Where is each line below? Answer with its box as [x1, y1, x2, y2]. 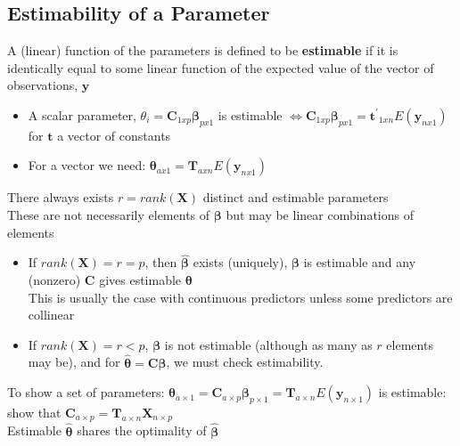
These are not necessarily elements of [7, 205, 210, 223]
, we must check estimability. [166, 353, 324, 371]
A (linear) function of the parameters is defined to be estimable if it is [7, 41, 398, 60]
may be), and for [28, 353, 120, 371]
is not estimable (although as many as [164, 335, 373, 353]
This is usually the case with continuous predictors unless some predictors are [28, 288, 453, 306]
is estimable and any [303, 253, 416, 272]
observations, [7, 76, 78, 94]
